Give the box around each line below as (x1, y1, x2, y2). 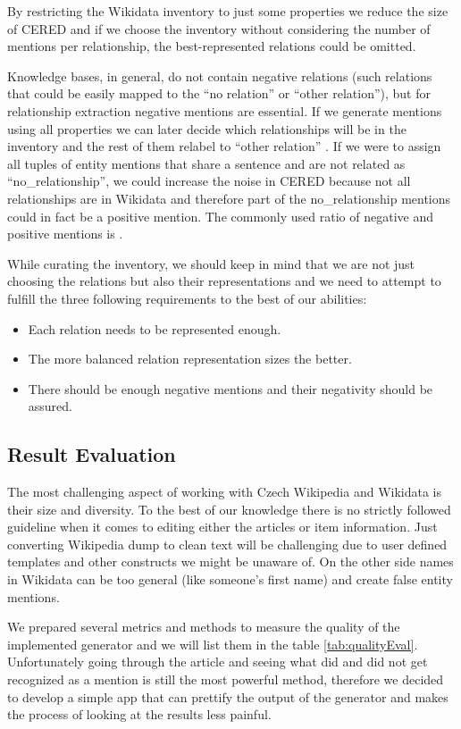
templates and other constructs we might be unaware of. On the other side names (7, 552, 454, 571)
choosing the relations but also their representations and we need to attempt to (7, 272, 441, 290)
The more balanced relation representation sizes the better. (28, 349, 352, 368)
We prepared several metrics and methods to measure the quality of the (7, 617, 400, 636)
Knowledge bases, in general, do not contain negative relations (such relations (7, 66, 432, 85)
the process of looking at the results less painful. (7, 705, 272, 724)
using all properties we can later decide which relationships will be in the (7, 119, 407, 138)
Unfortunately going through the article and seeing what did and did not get (7, 652, 428, 671)
